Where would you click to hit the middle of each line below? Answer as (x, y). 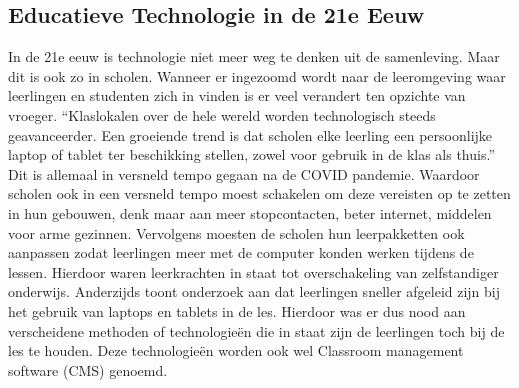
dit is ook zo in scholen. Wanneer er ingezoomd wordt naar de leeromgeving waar (257, 75)
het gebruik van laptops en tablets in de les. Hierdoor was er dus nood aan (237, 310)
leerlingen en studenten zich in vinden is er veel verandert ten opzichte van (237, 95)
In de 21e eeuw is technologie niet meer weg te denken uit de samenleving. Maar (254, 56)
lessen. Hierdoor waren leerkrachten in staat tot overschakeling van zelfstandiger (253, 271)
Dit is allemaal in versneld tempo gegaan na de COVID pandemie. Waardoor (244, 173)
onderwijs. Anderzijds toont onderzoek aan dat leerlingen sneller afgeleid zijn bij (254, 291)
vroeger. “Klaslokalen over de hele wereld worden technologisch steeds (222, 114)
